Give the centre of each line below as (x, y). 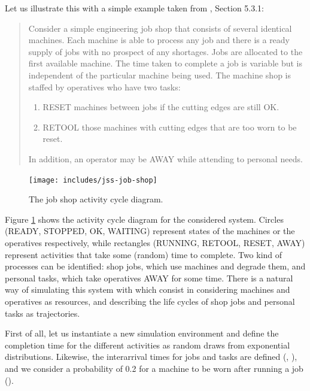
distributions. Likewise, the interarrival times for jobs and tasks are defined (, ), (151, 357)
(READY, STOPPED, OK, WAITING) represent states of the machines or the (150, 231)
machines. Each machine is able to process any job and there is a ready (159, 40)
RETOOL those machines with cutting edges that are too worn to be (170, 127)
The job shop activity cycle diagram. (96, 199)
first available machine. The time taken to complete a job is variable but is (165, 63)
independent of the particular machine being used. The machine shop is (160, 75)
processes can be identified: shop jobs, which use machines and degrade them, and (155, 266)
